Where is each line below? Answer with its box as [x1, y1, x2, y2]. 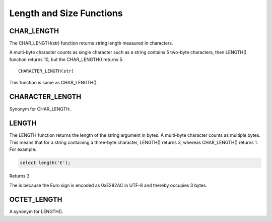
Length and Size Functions [9, 8, 123, 19]
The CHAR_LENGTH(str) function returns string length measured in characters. [9, 40, 173, 46]
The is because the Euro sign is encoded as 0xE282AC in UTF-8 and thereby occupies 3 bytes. [9, 182, 208, 188]
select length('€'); [20, 160, 71, 166]
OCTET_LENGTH [9, 195, 62, 204]
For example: [9, 146, 37, 152]
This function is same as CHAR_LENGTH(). [9, 79, 98, 85]
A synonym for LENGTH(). [9, 208, 63, 214]
